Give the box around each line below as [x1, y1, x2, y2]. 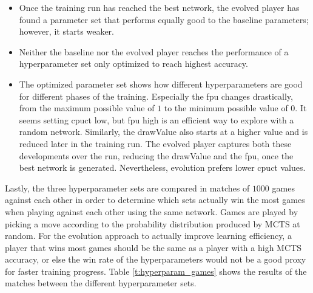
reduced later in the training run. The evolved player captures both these [19, 137, 292, 150]
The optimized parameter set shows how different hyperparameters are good [19, 77, 303, 90]
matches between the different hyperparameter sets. [5, 277, 197, 289]
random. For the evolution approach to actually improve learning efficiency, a [5, 229, 292, 242]
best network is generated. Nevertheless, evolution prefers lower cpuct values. [19, 161, 306, 174]
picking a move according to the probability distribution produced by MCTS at [5, 217, 300, 230]
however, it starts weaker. [19, 25, 114, 38]
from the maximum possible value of [19, 102, 155, 114]
